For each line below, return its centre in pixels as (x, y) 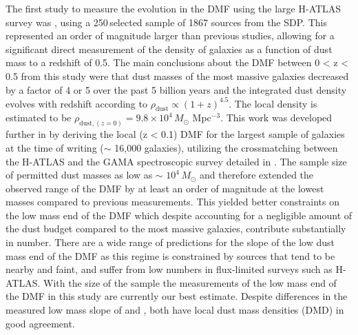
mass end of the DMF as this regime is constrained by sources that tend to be (170, 255)
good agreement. (40, 323)
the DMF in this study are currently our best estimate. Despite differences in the (177, 296)
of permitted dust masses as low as (79, 175)
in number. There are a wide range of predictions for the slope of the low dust (170, 242)
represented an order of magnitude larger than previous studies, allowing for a (170, 35)
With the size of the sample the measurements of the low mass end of (190, 282)
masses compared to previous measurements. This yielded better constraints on (173, 202)
